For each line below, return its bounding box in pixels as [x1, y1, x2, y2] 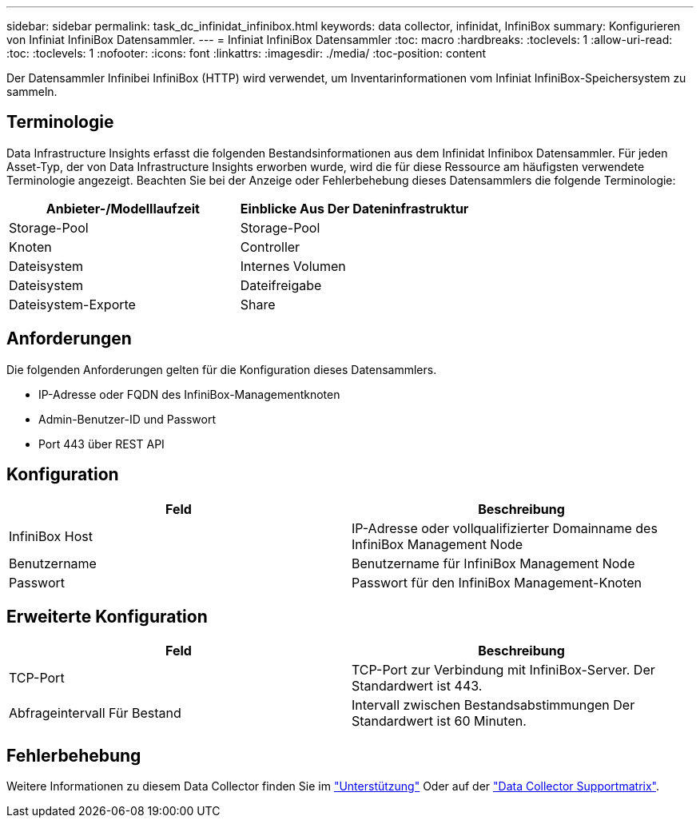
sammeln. [6, 85, 58, 98]
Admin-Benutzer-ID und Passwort [38, 412, 217, 426]
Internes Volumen [240, 257, 346, 274]
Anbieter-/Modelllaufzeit [46, 200, 200, 217]
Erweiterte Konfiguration [6, 606, 208, 627]
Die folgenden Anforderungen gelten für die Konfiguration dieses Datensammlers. [6, 362, 437, 376]
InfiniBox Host [9, 527, 93, 544]
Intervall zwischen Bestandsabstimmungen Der [352, 697, 635, 714]
